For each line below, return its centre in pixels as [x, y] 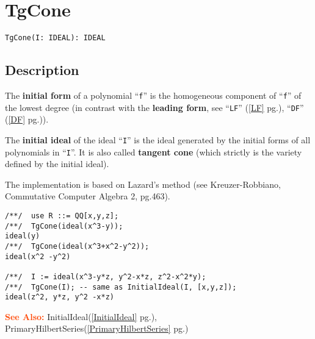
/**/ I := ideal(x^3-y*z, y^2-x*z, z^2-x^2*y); [106, 277]
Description [42, 70]
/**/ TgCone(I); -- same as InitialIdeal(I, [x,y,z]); [121, 287]
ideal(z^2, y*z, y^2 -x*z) [60, 297]
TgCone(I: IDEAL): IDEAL [55, 38]
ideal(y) [23, 236]
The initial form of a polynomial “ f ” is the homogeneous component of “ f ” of [153, 95]
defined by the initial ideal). [57, 164]
